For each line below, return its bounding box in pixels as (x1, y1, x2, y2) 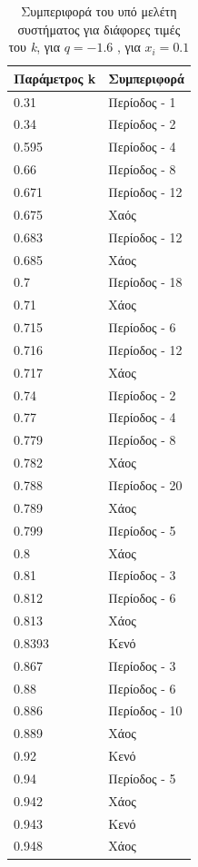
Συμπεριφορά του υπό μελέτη (21, 2, 177, 20)
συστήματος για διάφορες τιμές (17, 19, 181, 38)
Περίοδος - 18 (108, 272, 183, 291)
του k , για (8, 37, 60, 56)
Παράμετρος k (14, 68, 96, 87)
